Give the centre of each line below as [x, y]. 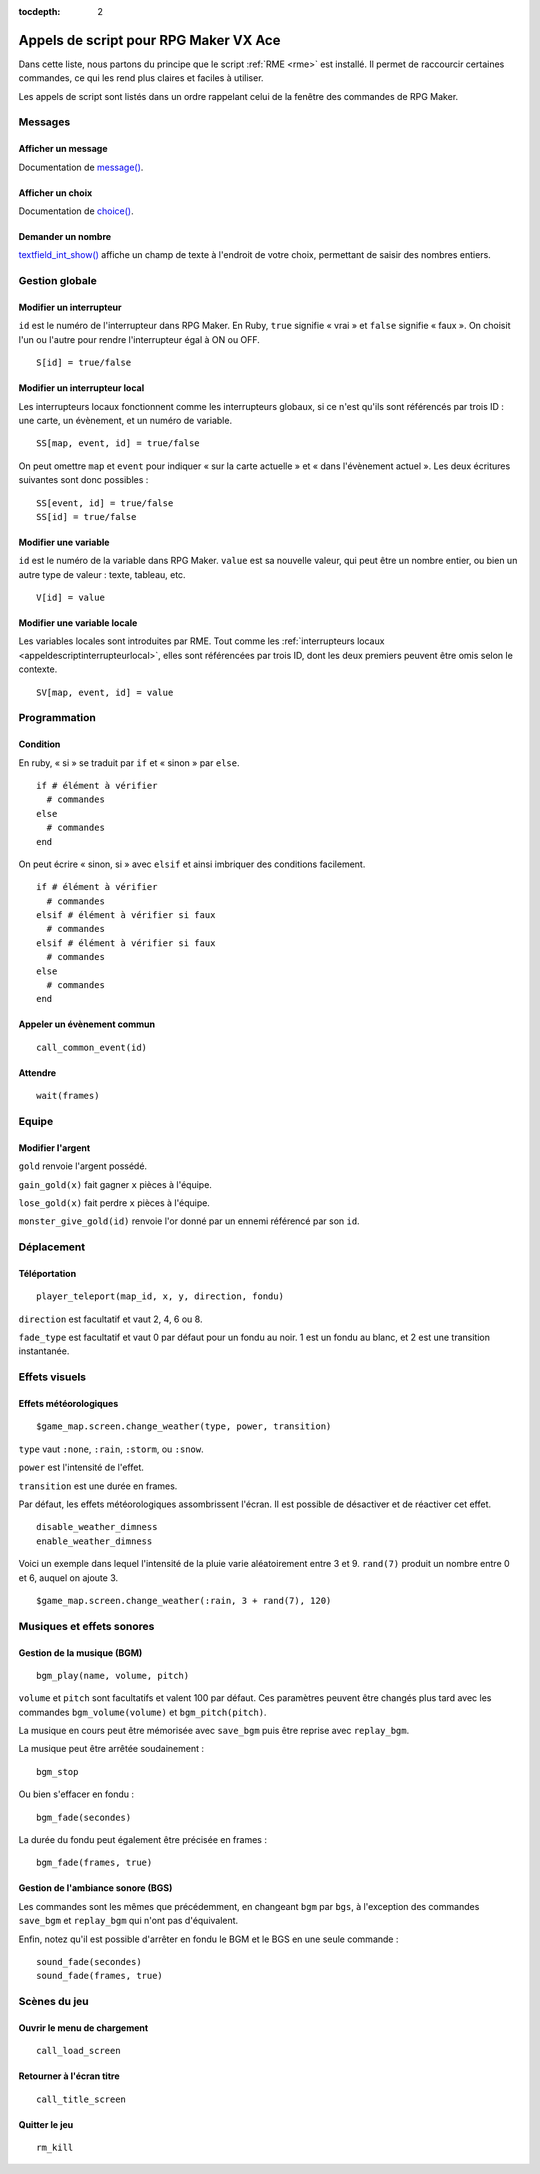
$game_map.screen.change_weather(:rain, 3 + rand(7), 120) [184, 1600]
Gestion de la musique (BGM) [80, 1652]
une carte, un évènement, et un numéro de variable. [125, 420]
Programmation [57, 718]
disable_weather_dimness [97, 1527]
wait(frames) [68, 1096]
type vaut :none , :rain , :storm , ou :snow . [111, 1449]
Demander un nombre [65, 237]
